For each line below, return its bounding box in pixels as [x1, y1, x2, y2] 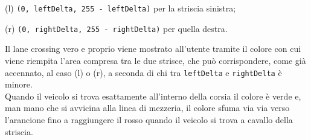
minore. [5, 78, 33, 91]
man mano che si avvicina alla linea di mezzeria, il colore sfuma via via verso [5, 101, 290, 114]
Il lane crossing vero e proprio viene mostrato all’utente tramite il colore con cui [5, 42, 301, 55]
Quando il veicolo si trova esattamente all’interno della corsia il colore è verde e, [5, 89, 301, 102]
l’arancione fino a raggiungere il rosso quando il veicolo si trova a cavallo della [5, 113, 293, 126]
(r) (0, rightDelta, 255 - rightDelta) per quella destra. [5, 22, 228, 34]
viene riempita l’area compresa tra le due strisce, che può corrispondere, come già [5, 54, 306, 66]
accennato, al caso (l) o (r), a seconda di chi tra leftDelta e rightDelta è [5, 66, 282, 78]
